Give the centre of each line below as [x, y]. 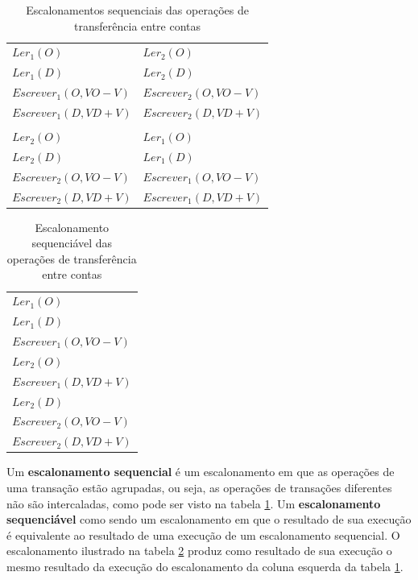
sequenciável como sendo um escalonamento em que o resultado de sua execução [209, 519]
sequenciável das [72, 243]
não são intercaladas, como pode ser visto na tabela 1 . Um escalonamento [194, 503]
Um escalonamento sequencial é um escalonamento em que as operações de [201, 472]
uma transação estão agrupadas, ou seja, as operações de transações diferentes [199, 487]
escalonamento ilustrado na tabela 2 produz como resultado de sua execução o [199, 551]
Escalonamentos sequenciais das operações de [137, 10]
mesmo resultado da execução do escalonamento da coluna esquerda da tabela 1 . [205, 566]
